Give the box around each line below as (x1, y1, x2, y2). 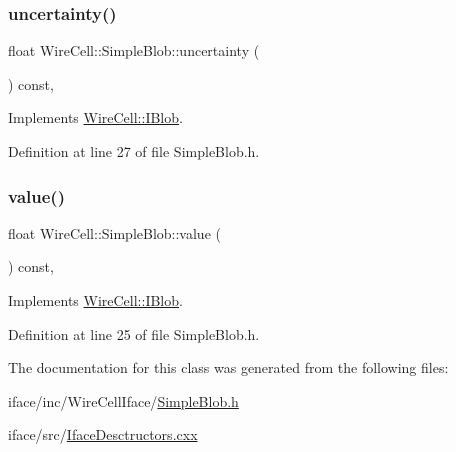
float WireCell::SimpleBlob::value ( (8, 222, 221, 243)
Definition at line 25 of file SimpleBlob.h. (8, 323, 260, 344)
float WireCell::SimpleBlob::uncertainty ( (8, 40, 260, 61)
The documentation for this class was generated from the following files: (8, 357, 449, 378)
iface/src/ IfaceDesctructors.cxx (8, 424, 198, 445)
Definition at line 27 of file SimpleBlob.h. (8, 141, 260, 161)
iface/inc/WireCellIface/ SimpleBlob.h (8, 390, 239, 411)
